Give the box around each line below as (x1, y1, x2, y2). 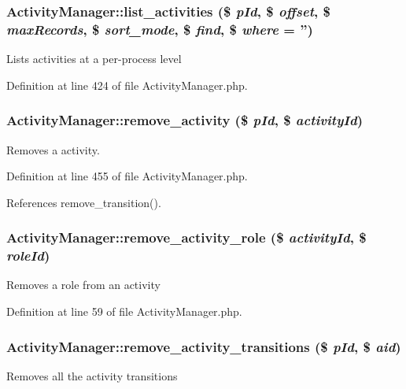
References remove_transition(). (6, 194, 161, 210)
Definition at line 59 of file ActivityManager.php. (6, 303, 242, 320)
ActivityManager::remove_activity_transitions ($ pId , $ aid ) (6, 336, 401, 356)
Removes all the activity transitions (6, 367, 178, 383)
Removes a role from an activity (6, 276, 161, 293)
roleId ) (6, 246, 50, 265)
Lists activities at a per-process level (6, 50, 182, 67)
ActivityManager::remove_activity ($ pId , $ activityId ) (6, 110, 364, 130)
